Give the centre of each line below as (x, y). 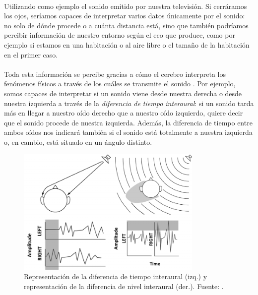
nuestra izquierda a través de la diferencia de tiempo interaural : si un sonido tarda (129, 103)
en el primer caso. (31, 54)
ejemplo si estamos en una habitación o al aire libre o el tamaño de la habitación (127, 44)
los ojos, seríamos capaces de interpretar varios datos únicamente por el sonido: (125, 16)
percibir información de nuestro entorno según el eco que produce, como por (120, 35)
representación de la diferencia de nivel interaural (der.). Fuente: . (124, 286)
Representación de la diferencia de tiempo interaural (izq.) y (116, 276)
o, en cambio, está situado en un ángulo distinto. (78, 142)
